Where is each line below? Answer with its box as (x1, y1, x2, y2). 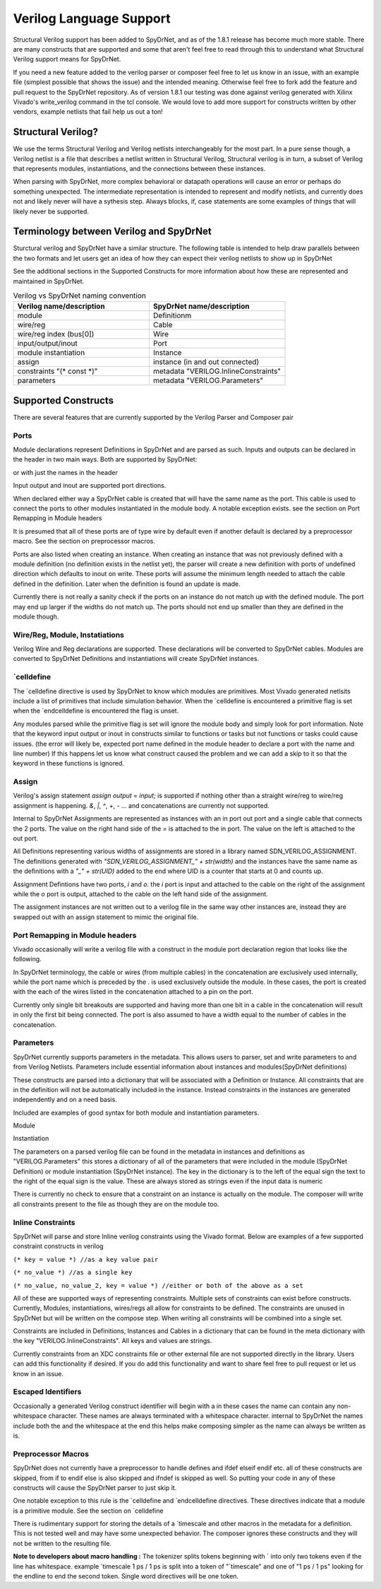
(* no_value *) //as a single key (13, 1269, 133, 1277)
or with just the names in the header (13, 468, 118, 476)
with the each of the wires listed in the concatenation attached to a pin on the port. (13, 987, 253, 996)
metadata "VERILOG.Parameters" (152, 375, 264, 385)
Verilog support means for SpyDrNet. (13, 55, 121, 64)
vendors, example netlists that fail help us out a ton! (13, 107, 164, 116)
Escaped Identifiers (13, 1387, 82, 1397)
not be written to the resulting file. (13, 1539, 112, 1547)
